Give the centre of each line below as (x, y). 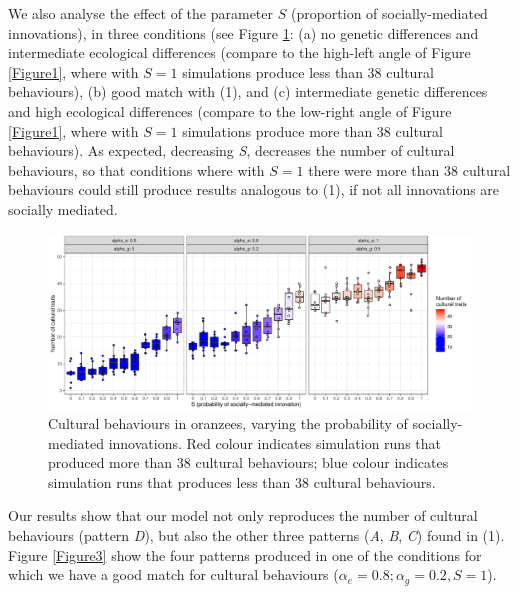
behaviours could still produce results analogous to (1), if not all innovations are (254, 189)
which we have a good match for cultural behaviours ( (173, 574)
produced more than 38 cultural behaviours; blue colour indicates (248, 462)
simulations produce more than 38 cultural (312, 130)
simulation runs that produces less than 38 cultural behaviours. (242, 481)
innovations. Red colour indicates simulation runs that (274, 442)
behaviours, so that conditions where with (136, 169)
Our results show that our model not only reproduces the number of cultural (243, 515)
